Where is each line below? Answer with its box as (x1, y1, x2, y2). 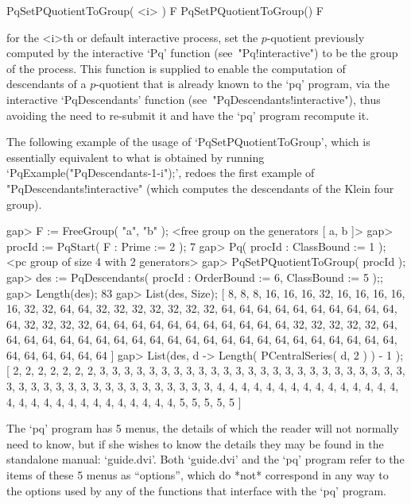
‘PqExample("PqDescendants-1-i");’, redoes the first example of (6, 164, 315, 181)
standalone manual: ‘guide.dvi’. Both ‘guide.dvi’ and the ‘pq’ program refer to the (6, 451, 405, 467)
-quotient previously (266, 29, 365, 45)
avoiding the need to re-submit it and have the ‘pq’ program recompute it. (6, 106, 370, 123)
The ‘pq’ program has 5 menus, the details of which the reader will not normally (6, 420, 399, 437)
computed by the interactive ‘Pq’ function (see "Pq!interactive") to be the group (6, 44, 398, 61)
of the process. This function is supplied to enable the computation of (6, 60, 346, 76)
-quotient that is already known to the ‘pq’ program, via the (95, 75, 390, 92)
